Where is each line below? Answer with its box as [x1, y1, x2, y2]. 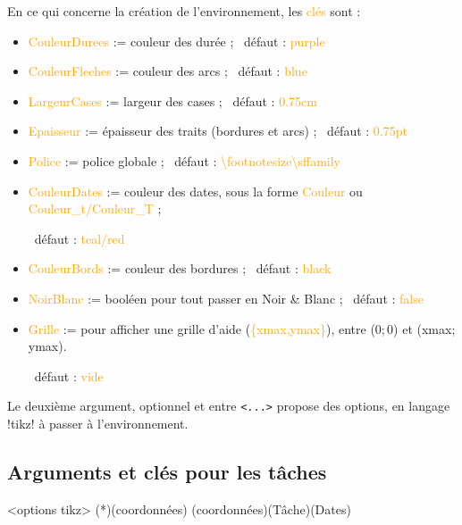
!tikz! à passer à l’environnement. [7, 413, 189, 432]
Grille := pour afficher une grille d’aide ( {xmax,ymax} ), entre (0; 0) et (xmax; [28, 319, 456, 337]
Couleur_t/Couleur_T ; [28, 199, 162, 218]
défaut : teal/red [34, 229, 125, 247]
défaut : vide [34, 366, 104, 385]
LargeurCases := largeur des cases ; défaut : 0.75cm [28, 91, 317, 110]
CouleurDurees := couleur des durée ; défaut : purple [28, 31, 325, 50]
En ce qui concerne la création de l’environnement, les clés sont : [7, 2, 361, 20]
